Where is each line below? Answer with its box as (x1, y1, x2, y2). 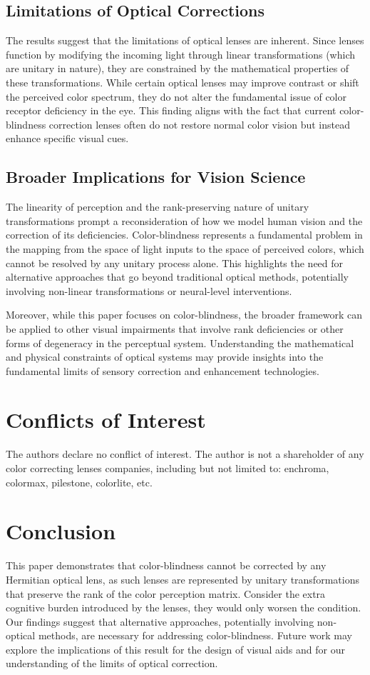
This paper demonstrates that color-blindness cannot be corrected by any (6, 558, 327, 573)
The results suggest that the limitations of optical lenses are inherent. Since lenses (6, 33, 364, 48)
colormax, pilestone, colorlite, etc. (6, 474, 153, 489)
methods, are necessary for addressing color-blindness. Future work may (38, 628, 352, 643)
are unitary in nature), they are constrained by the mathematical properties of (6, 61, 349, 76)
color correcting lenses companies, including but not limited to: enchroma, (6, 461, 329, 475)
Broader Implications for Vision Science (6, 166, 306, 188)
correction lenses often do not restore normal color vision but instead (48, 116, 350, 131)
